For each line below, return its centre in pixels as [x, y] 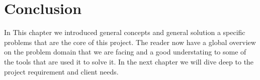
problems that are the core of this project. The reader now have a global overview [130, 42]
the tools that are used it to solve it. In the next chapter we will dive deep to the [129, 61]
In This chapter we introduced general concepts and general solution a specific [125, 32]
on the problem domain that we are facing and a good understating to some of [125, 52]
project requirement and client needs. [61, 71]
